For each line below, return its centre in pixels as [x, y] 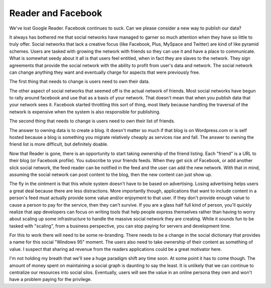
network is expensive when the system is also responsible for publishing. [85, 112]
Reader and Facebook [56, 13]
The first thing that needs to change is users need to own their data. [80, 82]
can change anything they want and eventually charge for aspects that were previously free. [105, 72]
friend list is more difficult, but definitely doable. [59, 144]
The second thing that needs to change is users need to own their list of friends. [92, 121]
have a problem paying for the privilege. [51, 279]
